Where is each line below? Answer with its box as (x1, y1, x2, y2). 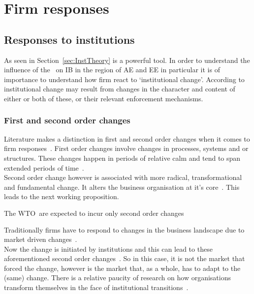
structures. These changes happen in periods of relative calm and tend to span (4, 152, 241, 163)
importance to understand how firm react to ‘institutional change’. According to (4, 74, 245, 84)
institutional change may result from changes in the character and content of (4, 84, 235, 94)
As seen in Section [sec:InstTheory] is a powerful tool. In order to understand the (4, 55, 250, 65)
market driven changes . (4, 234, 77, 244)
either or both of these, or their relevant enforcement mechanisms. (4, 93, 203, 103)
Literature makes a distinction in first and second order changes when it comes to (4, 133, 250, 144)
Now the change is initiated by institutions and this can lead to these (4, 243, 213, 254)
